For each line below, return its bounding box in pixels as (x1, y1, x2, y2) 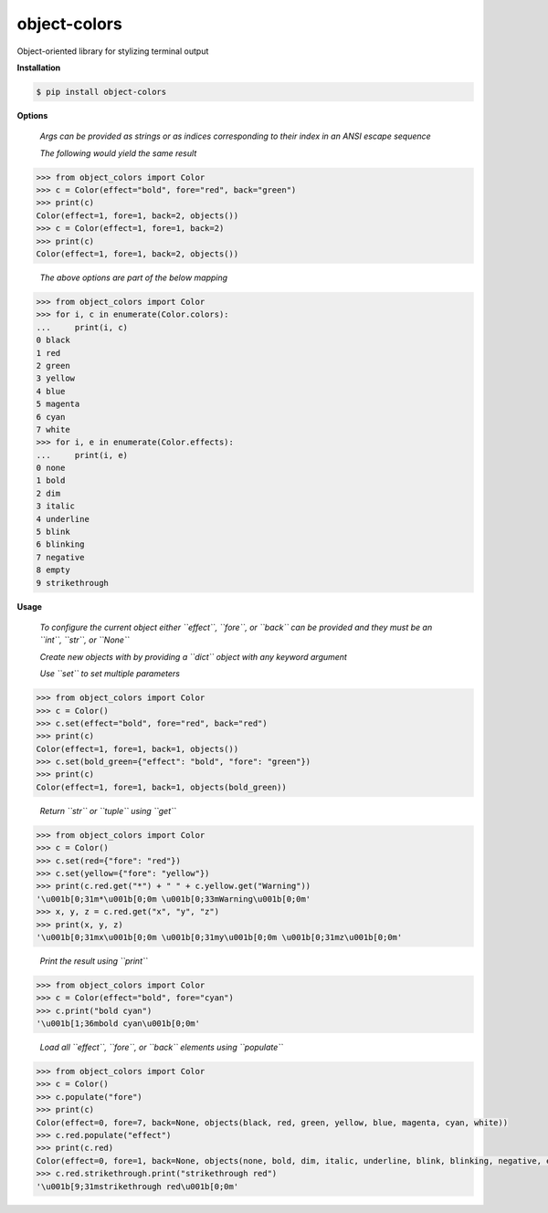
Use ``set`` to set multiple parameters (39, 668, 180, 679)
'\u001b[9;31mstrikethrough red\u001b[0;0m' (36, 1181, 239, 1191)
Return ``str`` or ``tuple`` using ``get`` (39, 805, 177, 816)
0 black (36, 335, 70, 346)
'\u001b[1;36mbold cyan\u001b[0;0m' (36, 1019, 201, 1029)
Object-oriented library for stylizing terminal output (16, 46, 209, 57)
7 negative (36, 552, 85, 562)
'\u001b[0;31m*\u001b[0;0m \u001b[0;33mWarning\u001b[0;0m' (36, 894, 311, 904)
